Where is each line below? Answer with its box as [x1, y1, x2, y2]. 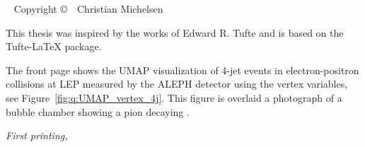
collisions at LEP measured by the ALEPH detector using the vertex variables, [6, 76, 348, 91]
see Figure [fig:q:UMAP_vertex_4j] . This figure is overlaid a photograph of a [6, 90, 342, 105]
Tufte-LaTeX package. [6, 39, 102, 54]
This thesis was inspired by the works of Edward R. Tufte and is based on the [6, 25, 344, 40]
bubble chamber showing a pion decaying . [6, 104, 190, 119]
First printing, [6, 128, 68, 143]
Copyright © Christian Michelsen [13, 1, 163, 16]
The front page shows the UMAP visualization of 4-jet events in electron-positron [6, 62, 359, 77]
